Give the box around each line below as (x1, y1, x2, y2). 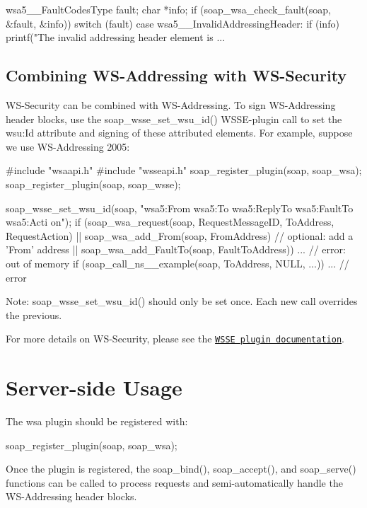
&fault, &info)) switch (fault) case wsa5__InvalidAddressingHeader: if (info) (6, 16, 339, 30)
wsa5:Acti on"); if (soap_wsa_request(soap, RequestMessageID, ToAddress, (6, 214, 334, 229)
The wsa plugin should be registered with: (6, 414, 188, 429)
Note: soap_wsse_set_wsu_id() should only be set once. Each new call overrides (6, 294, 358, 308)
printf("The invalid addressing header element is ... (6, 30, 226, 45)
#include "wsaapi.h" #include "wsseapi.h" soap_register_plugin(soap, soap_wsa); (6, 163, 362, 178)
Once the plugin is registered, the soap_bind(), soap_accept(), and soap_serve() (6, 461, 356, 476)
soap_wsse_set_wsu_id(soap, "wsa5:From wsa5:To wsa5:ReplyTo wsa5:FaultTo (6, 200, 354, 215)
